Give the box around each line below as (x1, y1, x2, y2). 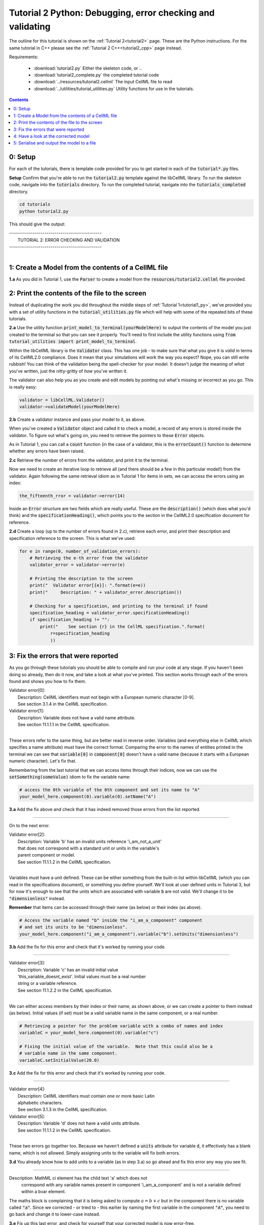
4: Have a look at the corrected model (13, 133, 90, 139)
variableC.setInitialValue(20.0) (19, 1057, 100, 1063)
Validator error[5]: (9, 1113, 45, 1119)
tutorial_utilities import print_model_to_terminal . (9, 339, 137, 344)
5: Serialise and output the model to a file (13, 140, 96, 146)
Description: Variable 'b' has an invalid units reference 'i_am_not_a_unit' (18, 838, 162, 844)
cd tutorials (19, 201, 51, 207)
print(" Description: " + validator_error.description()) (29, 589, 182, 595)
